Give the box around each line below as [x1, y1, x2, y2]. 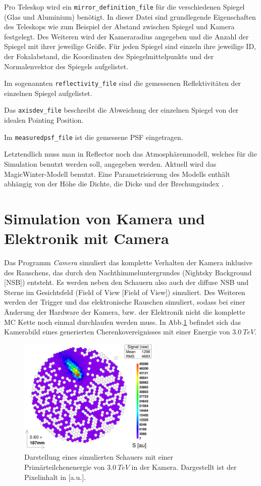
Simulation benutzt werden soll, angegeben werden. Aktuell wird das [4, 158, 217, 169]
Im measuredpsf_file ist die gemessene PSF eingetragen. [4, 131, 183, 142]
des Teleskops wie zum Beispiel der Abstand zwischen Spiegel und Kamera [4, 21, 235, 32]
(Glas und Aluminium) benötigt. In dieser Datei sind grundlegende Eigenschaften [4, 11, 256, 22]
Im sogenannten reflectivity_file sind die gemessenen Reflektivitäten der [4, 78, 241, 88]
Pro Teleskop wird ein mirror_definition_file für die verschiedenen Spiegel [4, 2, 245, 12]
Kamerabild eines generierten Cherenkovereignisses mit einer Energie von [4, 326, 230, 337]
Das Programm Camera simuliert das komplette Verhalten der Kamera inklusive [4, 257, 253, 268]
